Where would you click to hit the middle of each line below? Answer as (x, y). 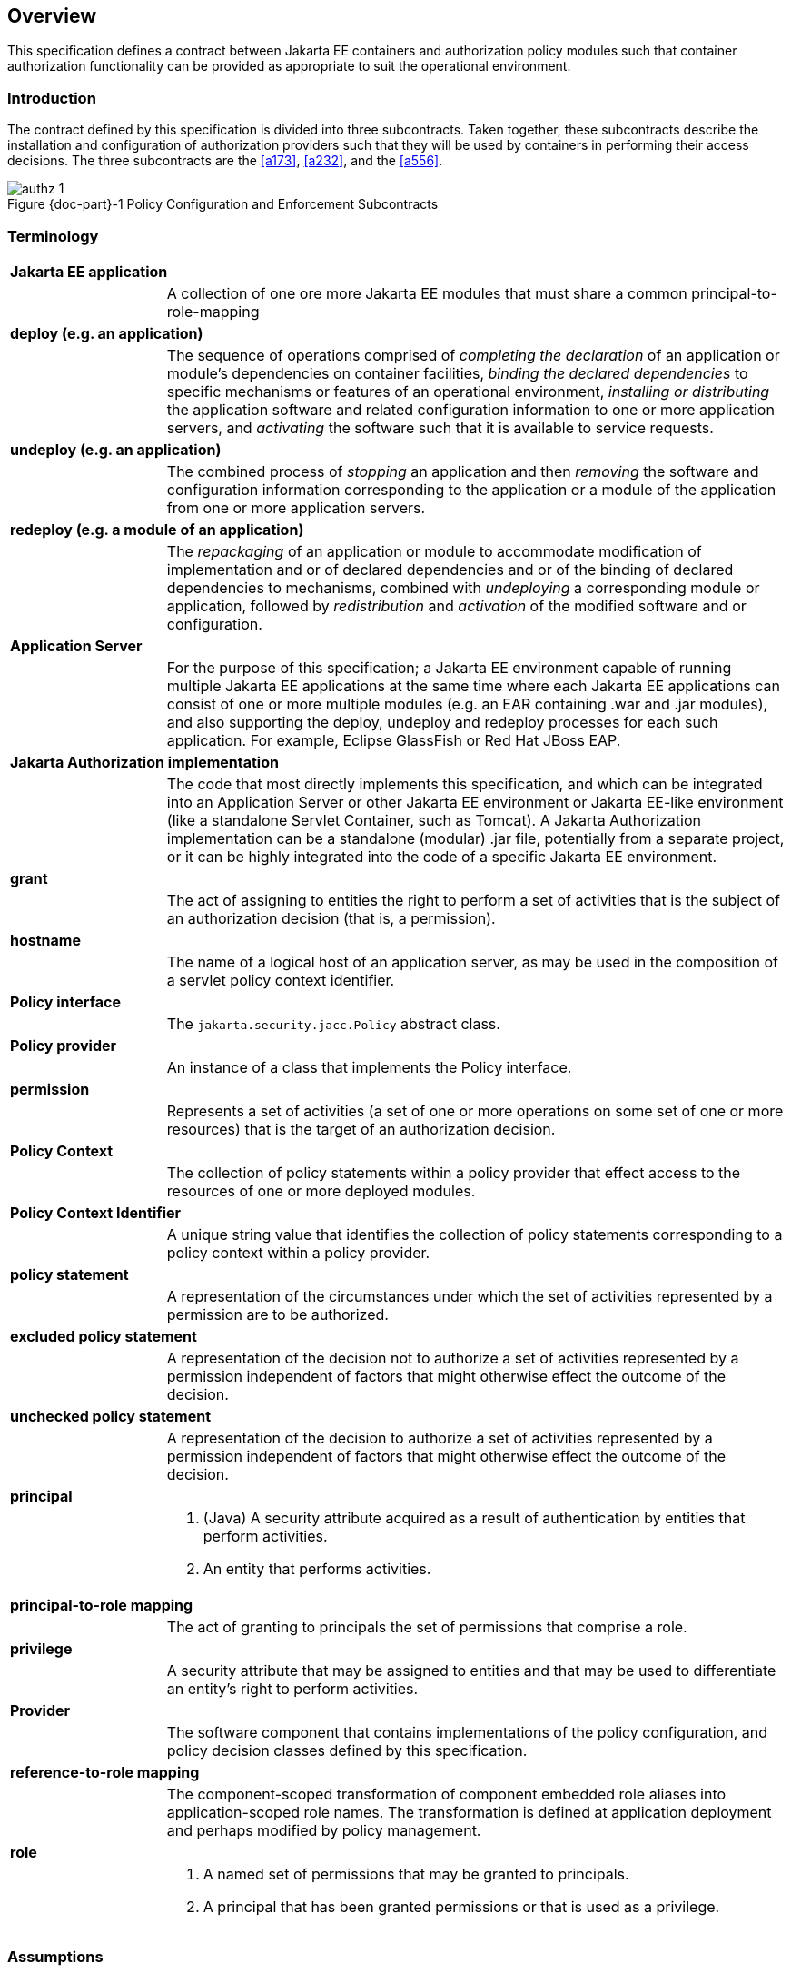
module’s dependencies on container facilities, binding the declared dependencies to (457, 373)
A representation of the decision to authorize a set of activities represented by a (440, 1438)
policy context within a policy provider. (298, 1252)
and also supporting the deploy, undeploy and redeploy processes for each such (442, 722)
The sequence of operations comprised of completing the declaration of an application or (473, 355)
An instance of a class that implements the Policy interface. (369, 1067)
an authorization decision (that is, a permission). (331, 918)
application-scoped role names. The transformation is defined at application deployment (469, 1812)
